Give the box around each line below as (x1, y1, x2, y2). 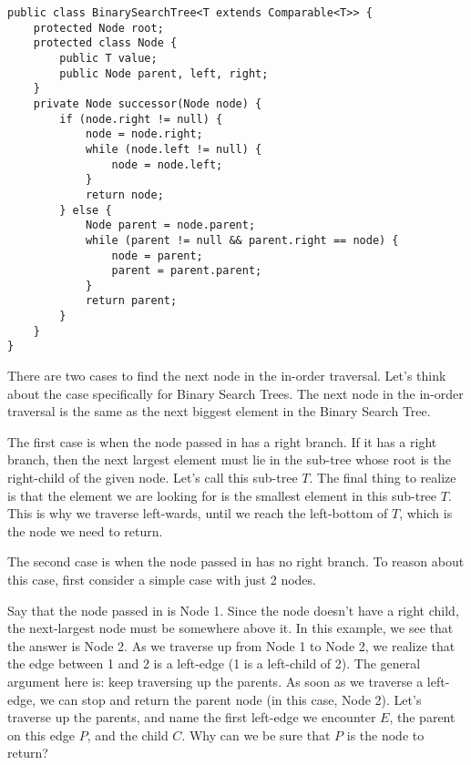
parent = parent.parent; (111, 264, 262, 278)
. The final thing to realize (309, 468, 456, 487)
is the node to (346, 725, 425, 744)
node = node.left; (111, 158, 223, 171)
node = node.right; (85, 127, 203, 141)
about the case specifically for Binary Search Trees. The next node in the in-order (7, 383, 464, 403)
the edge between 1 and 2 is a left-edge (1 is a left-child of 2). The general (7, 654, 421, 673)
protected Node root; (33, 21, 164, 35)
